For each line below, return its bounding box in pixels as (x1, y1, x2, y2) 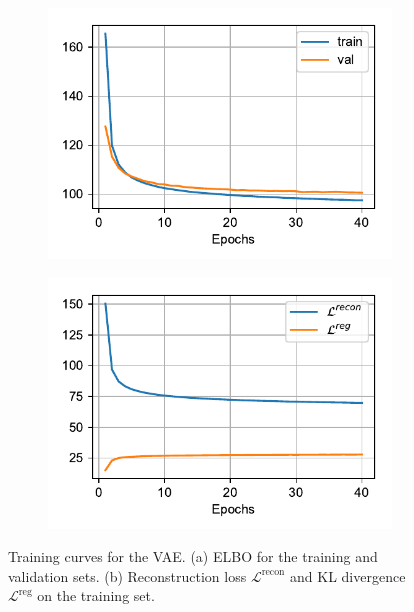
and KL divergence (290, 565, 406, 586)
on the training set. (37, 585, 155, 606)
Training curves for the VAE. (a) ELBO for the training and (8, 546, 378, 567)
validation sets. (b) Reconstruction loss (8, 565, 247, 586)
